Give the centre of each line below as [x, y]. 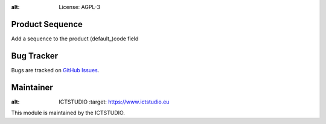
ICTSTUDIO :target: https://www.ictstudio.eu [114, 102]
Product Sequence [47, 24]
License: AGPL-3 [80, 7]
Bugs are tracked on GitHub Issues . [55, 70]
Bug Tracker [35, 56]
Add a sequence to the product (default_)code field [75, 39]
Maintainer [32, 87]
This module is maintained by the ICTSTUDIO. [68, 113]
